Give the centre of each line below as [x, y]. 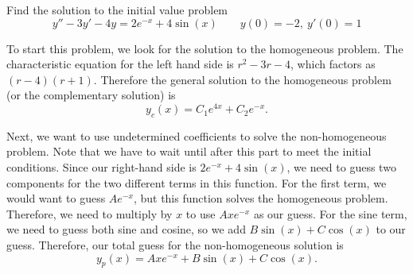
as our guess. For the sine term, [330, 213]
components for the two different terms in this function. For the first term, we [197, 182]
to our [391, 229]
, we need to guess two [341, 167]
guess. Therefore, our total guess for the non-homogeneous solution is [175, 245]
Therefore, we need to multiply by [90, 213]
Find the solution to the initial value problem [117, 10]
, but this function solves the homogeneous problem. [261, 198]
